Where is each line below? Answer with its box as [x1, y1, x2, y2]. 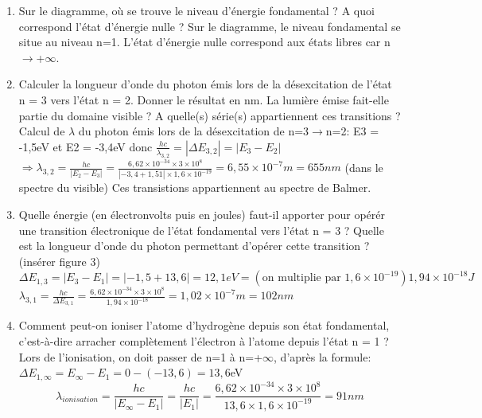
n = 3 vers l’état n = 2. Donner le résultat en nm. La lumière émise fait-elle [18, 91, 389, 107]
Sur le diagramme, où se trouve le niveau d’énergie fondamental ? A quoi [18, 2, 375, 18]
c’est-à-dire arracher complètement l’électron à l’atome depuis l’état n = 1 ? [18, 333, 389, 350]
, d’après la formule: [274, 348, 371, 365]
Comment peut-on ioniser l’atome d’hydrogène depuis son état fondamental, [18, 317, 390, 334]
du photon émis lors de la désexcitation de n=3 [78, 123, 309, 139]
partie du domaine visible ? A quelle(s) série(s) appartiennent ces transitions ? [18, 107, 401, 123]
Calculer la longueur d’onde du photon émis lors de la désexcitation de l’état [18, 76, 392, 92]
